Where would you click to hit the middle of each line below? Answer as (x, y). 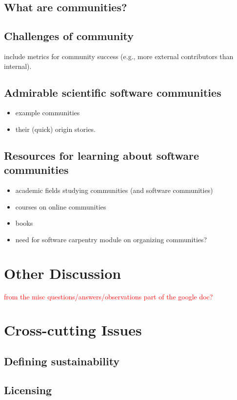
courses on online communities (61, 206)
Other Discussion (63, 273)
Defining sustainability (62, 361)
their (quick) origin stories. (55, 129)
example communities (48, 113)
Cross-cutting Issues (73, 330)
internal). (18, 66)
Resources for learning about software (102, 155)
